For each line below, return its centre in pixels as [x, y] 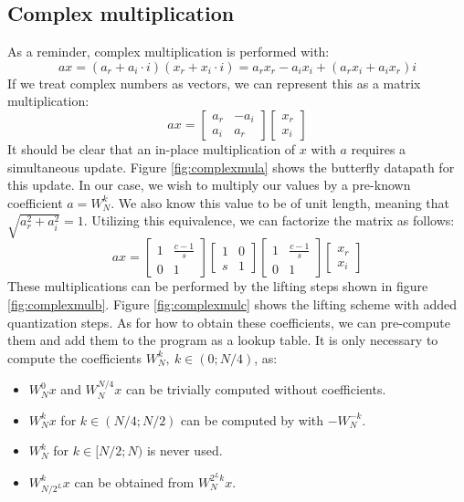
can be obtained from [134, 481]
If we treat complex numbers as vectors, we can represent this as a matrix [214, 83]
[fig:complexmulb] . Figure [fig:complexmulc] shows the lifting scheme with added [232, 303]
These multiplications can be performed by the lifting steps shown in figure [218, 286]
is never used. [185, 450]
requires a [379, 148]
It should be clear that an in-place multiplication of [152, 148]
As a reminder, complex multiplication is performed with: [169, 52]
